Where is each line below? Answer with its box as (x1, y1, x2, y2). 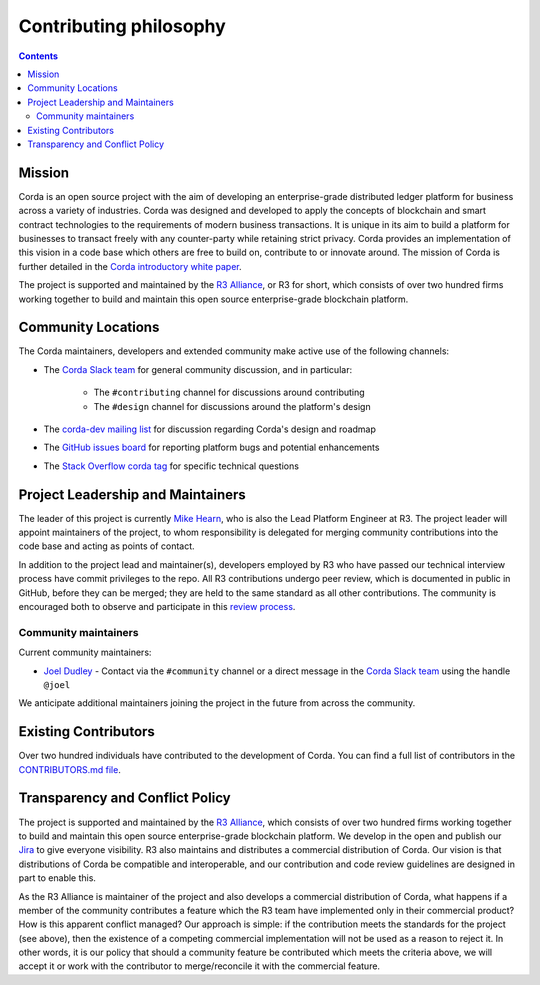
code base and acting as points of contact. (18, 540, 195, 552)
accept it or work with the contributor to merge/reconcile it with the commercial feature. (18, 960, 380, 972)
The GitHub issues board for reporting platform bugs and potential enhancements (43, 441, 380, 454)
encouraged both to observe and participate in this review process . (18, 601, 296, 613)
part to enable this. (18, 872, 97, 884)
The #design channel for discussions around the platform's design (93, 400, 371, 412)
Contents (18, 50, 59, 62)
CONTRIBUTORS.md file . (18, 763, 122, 775)
